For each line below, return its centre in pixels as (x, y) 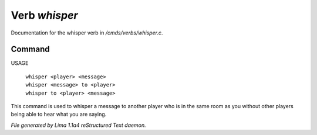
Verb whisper (45, 15)
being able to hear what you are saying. (59, 115)
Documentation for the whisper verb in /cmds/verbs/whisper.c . (87, 33)
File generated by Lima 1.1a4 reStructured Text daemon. (78, 125)
